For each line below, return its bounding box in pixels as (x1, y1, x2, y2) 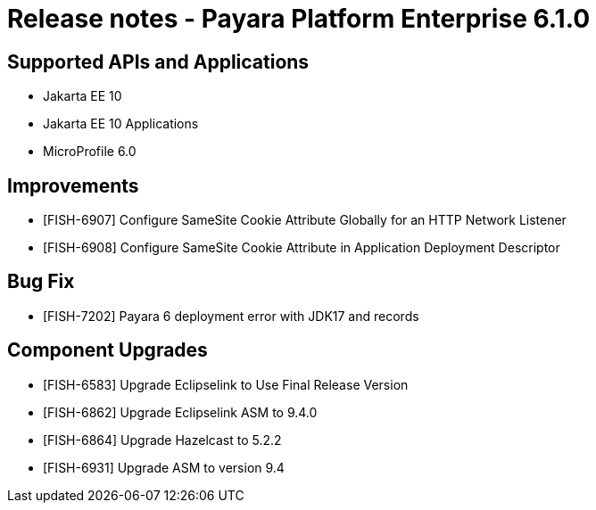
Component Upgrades (7, 339, 208, 362)
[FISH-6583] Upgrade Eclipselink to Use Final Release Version (43, 376, 409, 392)
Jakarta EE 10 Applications (43, 116, 199, 132)
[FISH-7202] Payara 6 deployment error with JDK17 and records (43, 308, 419, 324)
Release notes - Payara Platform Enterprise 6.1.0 (7, 4, 591, 34)
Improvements (7, 174, 139, 197)
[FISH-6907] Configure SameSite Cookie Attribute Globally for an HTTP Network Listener (43, 212, 567, 228)
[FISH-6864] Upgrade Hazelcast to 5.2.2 (43, 432, 282, 448)
